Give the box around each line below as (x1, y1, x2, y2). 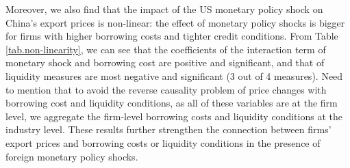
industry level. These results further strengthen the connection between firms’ (5, 122, 332, 137)
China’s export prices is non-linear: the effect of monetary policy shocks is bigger (5, 15, 345, 29)
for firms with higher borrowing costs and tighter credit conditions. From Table (5, 29, 338, 43)
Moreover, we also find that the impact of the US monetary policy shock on (5, 2, 323, 16)
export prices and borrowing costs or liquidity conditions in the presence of (5, 135, 321, 150)
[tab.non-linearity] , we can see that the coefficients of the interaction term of (5, 42, 326, 56)
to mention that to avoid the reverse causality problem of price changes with (5, 82, 327, 96)
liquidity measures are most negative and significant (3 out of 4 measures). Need (5, 68, 343, 83)
